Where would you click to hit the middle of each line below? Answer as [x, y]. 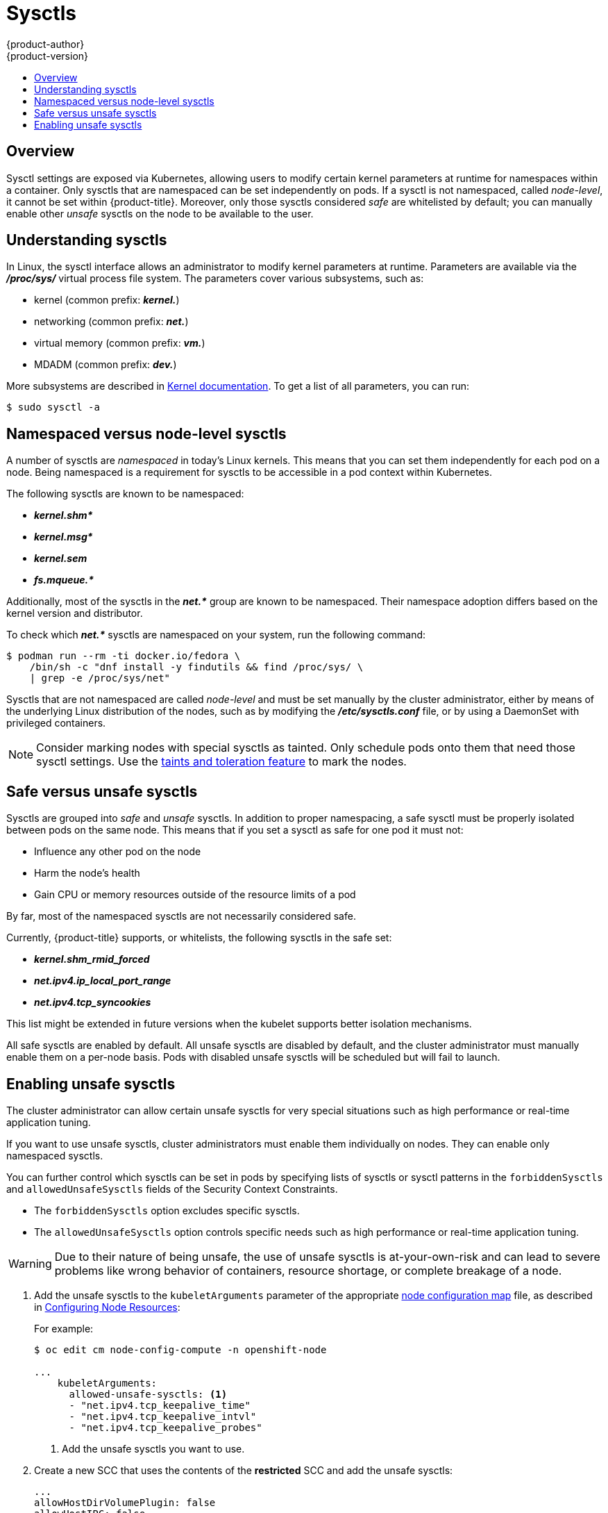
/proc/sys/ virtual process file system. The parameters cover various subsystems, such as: [215, 279]
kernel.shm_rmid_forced [92, 959]
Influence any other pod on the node [118, 852]
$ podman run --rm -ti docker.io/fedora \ [124, 656]
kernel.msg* [64, 537]
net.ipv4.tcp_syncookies [93, 1002]
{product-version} [48, 56]
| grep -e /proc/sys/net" [100, 678]
